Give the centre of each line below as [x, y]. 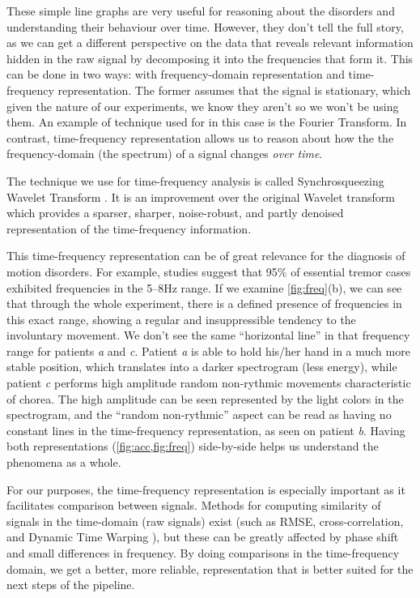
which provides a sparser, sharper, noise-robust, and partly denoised [175, 213]
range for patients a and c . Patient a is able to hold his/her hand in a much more [208, 350]
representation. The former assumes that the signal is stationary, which [234, 90]
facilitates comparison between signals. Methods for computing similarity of [194, 505]
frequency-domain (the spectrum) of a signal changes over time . [165, 154]
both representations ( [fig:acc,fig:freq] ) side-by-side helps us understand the [193, 446]
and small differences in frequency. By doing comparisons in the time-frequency [203, 553]
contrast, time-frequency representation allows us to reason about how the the [200, 137]
